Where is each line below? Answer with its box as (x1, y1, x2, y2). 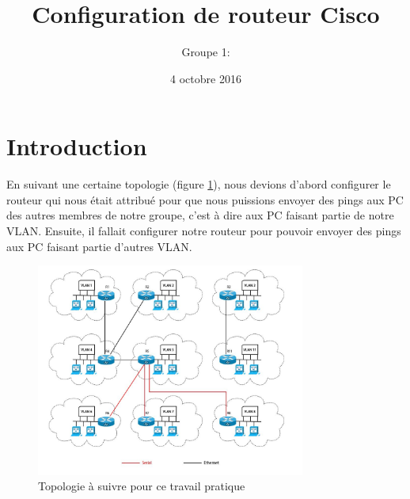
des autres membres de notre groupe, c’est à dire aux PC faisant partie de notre (6, 207, 394, 223)
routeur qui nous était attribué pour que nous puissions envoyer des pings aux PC (6, 191, 404, 208)
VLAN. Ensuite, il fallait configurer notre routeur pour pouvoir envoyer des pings (6, 223, 401, 239)
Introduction (6, 130, 147, 162)
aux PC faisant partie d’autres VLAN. (6, 238, 192, 254)
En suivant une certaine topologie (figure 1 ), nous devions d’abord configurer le (6, 176, 391, 192)
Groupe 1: (181, 44, 230, 60)
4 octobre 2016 (170, 70, 241, 86)
